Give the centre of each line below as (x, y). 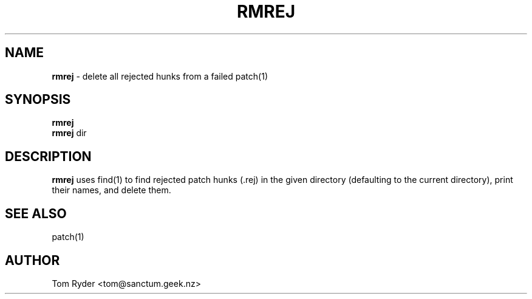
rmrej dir (69, 133)
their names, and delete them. (111, 190)
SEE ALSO (36, 213)
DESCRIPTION (48, 156)
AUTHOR (32, 260)
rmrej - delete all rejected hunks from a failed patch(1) (160, 76)
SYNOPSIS (38, 100)
